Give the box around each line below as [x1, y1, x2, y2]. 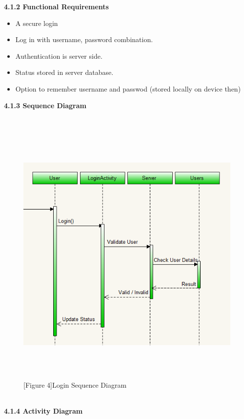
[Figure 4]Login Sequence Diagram [23, 379, 127, 390]
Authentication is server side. [15, 50, 102, 61]
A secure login [15, 18, 58, 28]
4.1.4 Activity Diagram [4, 406, 83, 416]
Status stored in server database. [15, 67, 114, 77]
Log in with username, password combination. [15, 34, 153, 45]
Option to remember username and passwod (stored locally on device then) [15, 83, 241, 93]
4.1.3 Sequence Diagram [4, 100, 86, 110]
